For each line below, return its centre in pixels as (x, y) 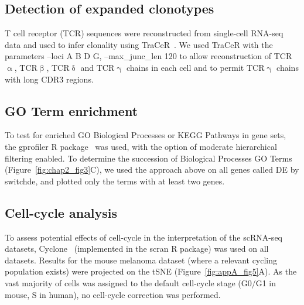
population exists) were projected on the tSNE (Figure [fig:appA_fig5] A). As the (151, 271)
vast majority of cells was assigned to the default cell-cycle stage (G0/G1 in (141, 282)
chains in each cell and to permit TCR (195, 67)
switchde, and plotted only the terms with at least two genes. (115, 181)
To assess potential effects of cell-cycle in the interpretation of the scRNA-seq (144, 237)
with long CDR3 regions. (49, 79)
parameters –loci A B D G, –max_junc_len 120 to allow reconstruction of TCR (148, 56)
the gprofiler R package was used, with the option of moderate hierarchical (141, 146)
